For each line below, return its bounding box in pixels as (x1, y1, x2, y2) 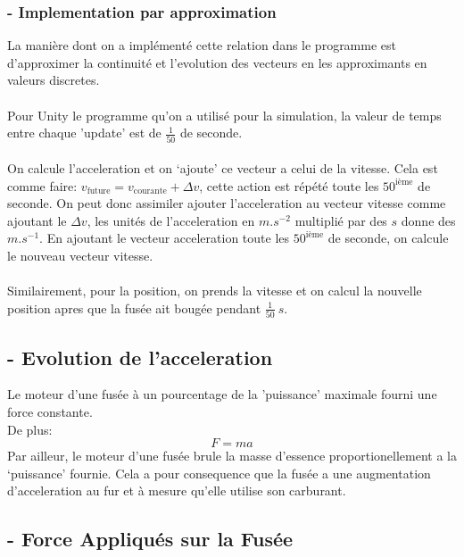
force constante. (7, 402, 93, 420)
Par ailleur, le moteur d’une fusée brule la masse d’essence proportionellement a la (7, 446, 458, 465)
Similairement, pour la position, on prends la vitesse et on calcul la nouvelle (7, 281, 422, 300)
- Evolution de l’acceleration (7, 343, 273, 370)
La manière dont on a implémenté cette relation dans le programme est (7, 36, 397, 54)
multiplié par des (294, 211, 387, 229)
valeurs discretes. (7, 71, 100, 89)
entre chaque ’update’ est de (7, 123, 162, 142)
